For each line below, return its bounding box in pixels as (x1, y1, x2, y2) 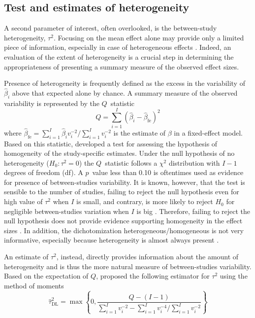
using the (220, 271, 248, 281)
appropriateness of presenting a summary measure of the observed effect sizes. (4, 61, 239, 71)
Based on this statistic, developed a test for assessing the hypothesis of (4, 138, 218, 148)
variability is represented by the (4, 98, 99, 108)
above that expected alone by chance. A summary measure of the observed (12, 87, 238, 98)
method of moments (4, 280, 64, 290)
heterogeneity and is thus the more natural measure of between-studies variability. (4, 261, 252, 271)
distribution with (168, 157, 220, 168)
